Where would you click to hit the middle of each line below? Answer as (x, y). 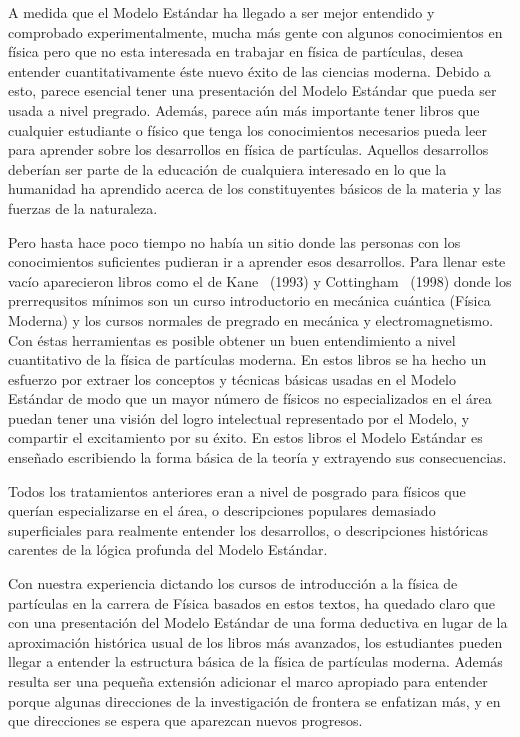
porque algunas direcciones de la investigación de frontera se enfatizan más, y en (254, 700)
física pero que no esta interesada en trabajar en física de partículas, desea (236, 51)
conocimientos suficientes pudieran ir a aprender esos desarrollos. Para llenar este (257, 261)
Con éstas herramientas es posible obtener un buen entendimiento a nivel (232, 339)
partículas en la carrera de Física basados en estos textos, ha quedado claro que (252, 602)
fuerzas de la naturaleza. (83, 207)
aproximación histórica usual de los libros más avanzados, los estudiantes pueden (255, 641)
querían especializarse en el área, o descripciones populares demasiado (222, 510)
